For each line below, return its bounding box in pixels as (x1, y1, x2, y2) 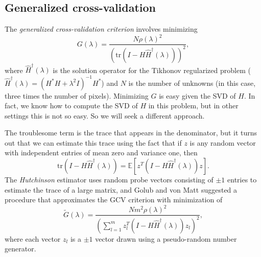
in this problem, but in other (148, 100, 239, 111)
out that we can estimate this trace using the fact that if (5, 137, 182, 148)
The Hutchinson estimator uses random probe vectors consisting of (5, 174, 213, 185)
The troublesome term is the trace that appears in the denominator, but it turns (5, 127, 257, 138)
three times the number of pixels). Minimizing (5, 90, 149, 101)
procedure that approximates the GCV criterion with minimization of (5, 194, 223, 205)
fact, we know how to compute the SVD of (5, 100, 138, 111)
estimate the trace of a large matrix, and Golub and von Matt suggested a (5, 184, 238, 195)
